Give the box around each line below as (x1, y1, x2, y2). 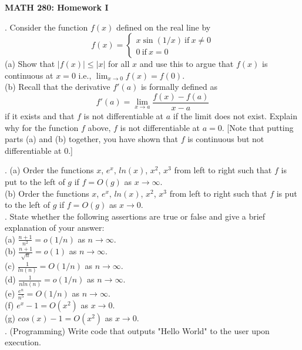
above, (88, 121, 111, 133)
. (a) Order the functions (5, 164, 94, 176)
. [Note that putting (222, 121, 294, 133)
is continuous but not (187, 133, 264, 145)
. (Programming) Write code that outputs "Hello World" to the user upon (5, 324, 270, 336)
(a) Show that (5, 58, 55, 70)
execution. (5, 336, 41, 348)
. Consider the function (5, 21, 88, 33)
